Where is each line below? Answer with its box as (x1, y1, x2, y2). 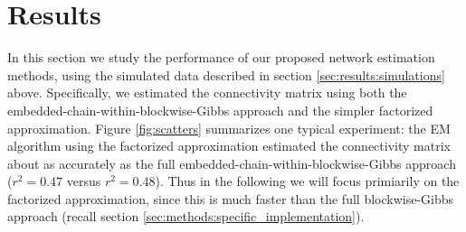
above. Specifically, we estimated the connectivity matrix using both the (7, 83, 407, 102)
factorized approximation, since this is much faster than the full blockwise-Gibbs (7, 189, 454, 208)
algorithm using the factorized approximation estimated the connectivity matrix (7, 136, 451, 155)
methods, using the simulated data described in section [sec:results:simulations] (7, 65, 445, 84)
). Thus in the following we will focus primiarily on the (155, 172, 460, 190)
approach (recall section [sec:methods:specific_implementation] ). (7, 207, 365, 226)
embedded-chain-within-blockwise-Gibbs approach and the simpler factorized (7, 100, 433, 119)
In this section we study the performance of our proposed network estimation (7, 48, 435, 67)
